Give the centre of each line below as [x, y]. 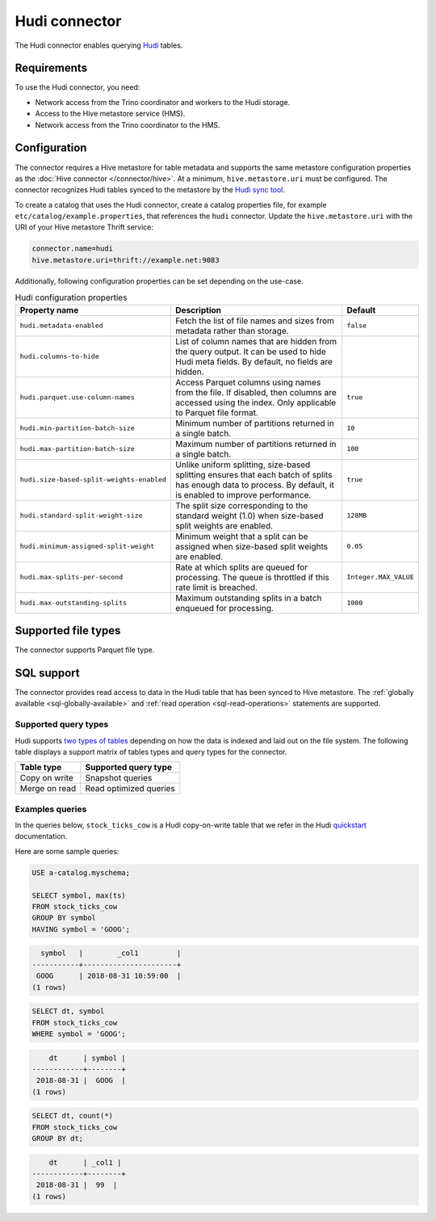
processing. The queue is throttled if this [252, 577]
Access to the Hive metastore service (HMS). [110, 114]
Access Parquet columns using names [248, 382]
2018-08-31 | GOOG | [82, 1080]
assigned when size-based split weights [252, 546]
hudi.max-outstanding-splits [73, 603]
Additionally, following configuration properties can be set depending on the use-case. [159, 281]
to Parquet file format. [216, 412]
